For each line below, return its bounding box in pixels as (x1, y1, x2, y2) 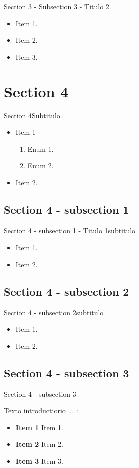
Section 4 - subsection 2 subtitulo (4, 307, 104, 317)
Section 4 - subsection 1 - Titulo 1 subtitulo (4, 225, 136, 236)
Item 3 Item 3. (15, 456, 63, 466)
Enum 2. (27, 160, 54, 171)
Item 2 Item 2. (15, 439, 63, 449)
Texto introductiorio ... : (4, 405, 78, 416)
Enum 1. (27, 143, 54, 154)
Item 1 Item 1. (15, 422, 63, 432)
